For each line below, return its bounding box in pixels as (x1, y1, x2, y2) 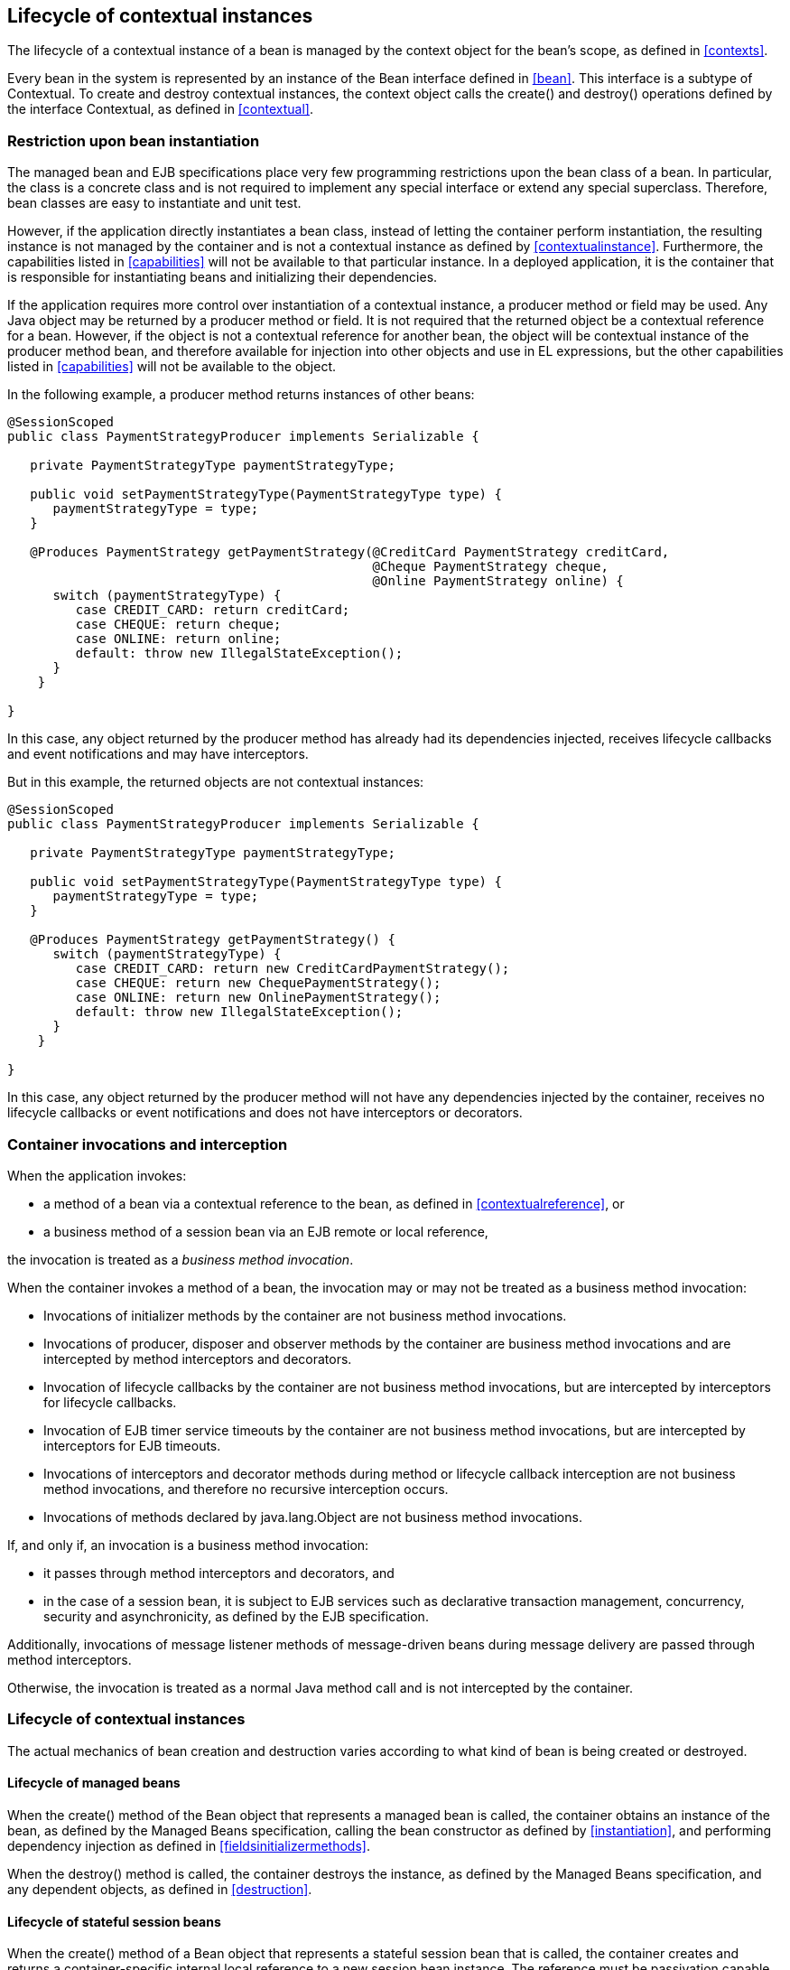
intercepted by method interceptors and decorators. (43, 1350, 352, 1367)
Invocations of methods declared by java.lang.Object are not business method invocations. (43, 1508, 582, 1525)
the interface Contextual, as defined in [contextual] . (7, 101, 313, 117)
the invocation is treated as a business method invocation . (7, 1251, 354, 1267)
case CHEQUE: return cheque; (75, 617, 282, 632)
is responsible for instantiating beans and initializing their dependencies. (7, 269, 438, 285)
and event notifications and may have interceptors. (7, 746, 309, 762)
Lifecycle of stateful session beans (7, 1913, 221, 1929)
